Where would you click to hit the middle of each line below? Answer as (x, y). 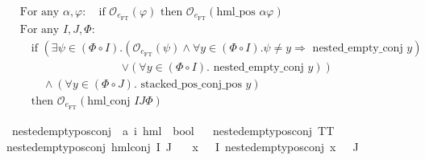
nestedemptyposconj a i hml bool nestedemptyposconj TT (173, 130)
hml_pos (236, 12)
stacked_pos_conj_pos (191, 84)
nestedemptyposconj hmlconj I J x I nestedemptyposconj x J (183, 146)
